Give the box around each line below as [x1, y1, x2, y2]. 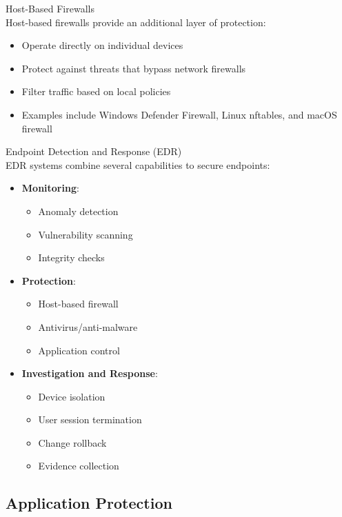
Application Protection [6, 492, 172, 514]
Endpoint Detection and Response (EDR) [6, 144, 182, 159]
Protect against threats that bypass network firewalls [21, 61, 246, 75]
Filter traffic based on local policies [21, 84, 171, 99]
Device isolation [38, 389, 105, 403]
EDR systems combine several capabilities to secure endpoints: [6, 157, 270, 172]
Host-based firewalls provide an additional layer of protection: [6, 14, 266, 29]
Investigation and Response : [21, 366, 158, 381]
